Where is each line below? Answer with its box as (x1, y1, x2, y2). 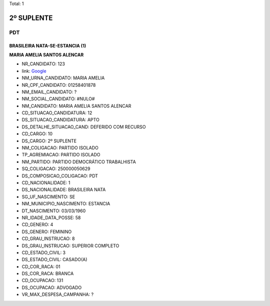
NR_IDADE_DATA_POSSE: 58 (21, 215, 81, 221)
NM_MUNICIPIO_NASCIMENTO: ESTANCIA (21, 201, 110, 207)
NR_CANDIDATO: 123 (21, 61, 65, 67)
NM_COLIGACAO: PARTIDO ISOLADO (21, 145, 98, 151)
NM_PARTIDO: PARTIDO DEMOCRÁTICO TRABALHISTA (21, 159, 136, 165)
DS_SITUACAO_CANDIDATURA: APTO (21, 117, 99, 123)
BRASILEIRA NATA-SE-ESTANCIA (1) (9, 42, 86, 48)
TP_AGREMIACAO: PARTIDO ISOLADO (21, 152, 100, 158)
